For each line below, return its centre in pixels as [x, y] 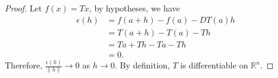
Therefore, [24, 65]
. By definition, [142, 65]
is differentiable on [214, 65]
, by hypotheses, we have [135, 8]
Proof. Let [23, 8]
